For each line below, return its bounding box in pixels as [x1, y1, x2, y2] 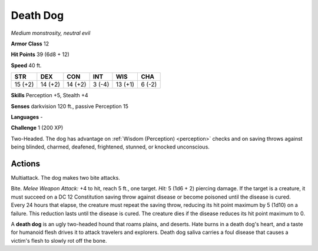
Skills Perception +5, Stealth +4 [11, 92, 88, 99]
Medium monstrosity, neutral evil [11, 29, 91, 37]
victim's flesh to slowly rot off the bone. [11, 237, 107, 244]
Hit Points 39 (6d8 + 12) [11, 51, 70, 58]
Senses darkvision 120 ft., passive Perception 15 [11, 103, 129, 110]
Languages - [11, 113, 43, 120]
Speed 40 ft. [11, 62, 42, 69]
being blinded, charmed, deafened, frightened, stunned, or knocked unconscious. [11, 143, 210, 150]
